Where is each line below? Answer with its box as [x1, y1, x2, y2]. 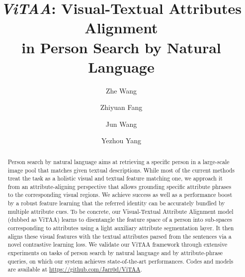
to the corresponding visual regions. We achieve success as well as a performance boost [7, 190, 233, 199]
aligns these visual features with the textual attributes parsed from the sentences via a [7, 232, 232, 240]
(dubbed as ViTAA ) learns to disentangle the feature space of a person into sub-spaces [7, 215, 232, 224]
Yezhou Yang [101, 135, 142, 146]
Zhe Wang [105, 85, 137, 95]
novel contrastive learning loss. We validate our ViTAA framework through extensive [7, 240, 228, 249]
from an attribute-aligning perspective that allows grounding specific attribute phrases [7, 182, 232, 190]
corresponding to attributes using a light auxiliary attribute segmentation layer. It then [7, 224, 234, 232]
